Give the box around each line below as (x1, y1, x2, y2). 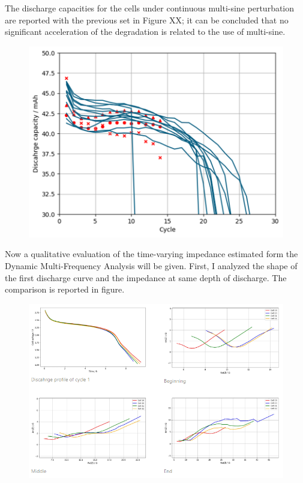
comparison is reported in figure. (5, 283, 125, 296)
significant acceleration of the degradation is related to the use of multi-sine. (5, 25, 286, 38)
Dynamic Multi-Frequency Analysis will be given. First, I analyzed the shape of (5, 259, 298, 272)
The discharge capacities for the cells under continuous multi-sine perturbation (5, 2, 295, 14)
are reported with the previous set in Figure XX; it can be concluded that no (5, 13, 289, 26)
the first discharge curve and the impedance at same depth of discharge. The (5, 271, 287, 284)
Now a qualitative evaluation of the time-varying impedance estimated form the (5, 248, 298, 260)
